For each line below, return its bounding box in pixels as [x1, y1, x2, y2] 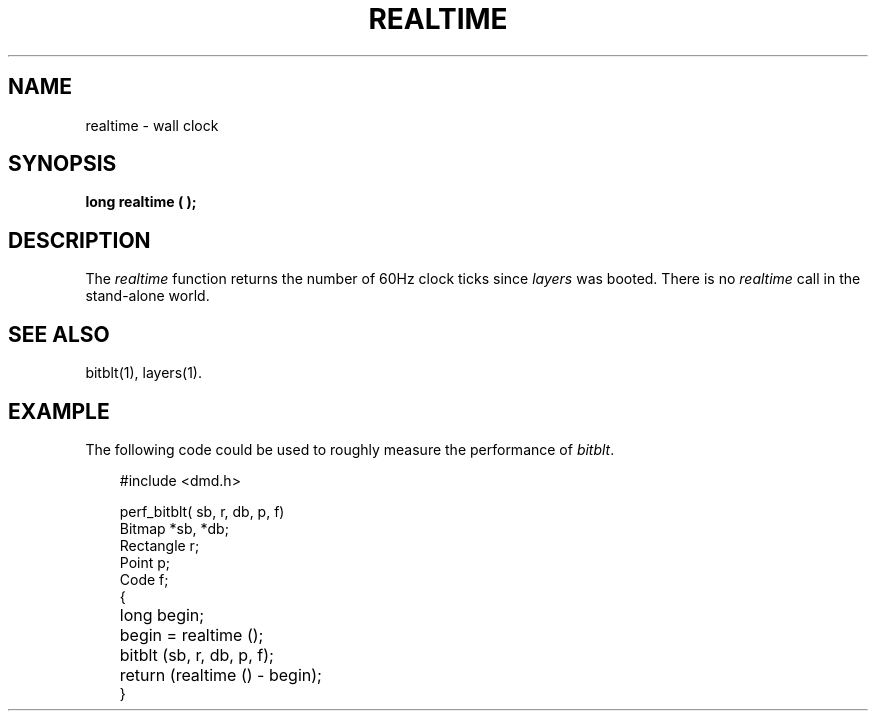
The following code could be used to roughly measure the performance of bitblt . [85, 440, 615, 458]
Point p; [119, 553, 171, 571]
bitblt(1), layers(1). [85, 364, 202, 382]
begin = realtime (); [119, 624, 264, 645]
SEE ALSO [8, 321, 110, 347]
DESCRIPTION [8, 227, 151, 253]
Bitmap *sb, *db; [119, 519, 229, 537]
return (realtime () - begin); [119, 664, 322, 685]
